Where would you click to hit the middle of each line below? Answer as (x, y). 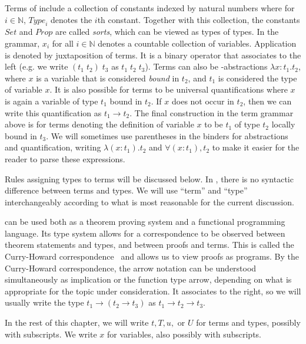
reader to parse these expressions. (65, 158)
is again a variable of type (51, 101)
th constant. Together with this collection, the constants (199, 19)
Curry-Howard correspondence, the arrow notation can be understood (131, 268)
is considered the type (257, 78)
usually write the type (44, 302)
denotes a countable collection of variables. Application (197, 43)
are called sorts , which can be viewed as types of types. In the (167, 32)
